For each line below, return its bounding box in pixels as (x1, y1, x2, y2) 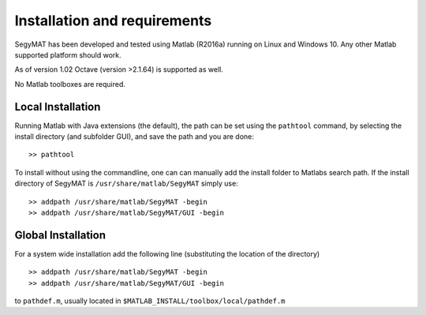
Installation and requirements (14, 12, 212, 29)
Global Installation (14, 228, 106, 242)
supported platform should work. (14, 50, 121, 59)
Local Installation (14, 99, 101, 114)
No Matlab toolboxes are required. (14, 79, 126, 88)
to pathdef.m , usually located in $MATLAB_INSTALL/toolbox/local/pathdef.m (14, 296, 286, 306)
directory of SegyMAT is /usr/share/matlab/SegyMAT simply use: (14, 178, 238, 189)
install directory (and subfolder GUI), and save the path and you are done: (14, 132, 254, 141)
